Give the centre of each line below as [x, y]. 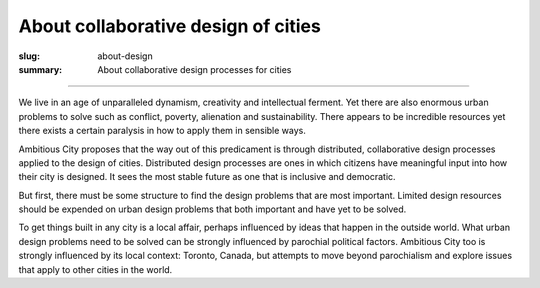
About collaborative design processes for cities [194, 69]
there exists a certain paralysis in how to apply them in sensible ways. [162, 131]
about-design [125, 56]
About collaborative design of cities [170, 26]
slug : [29, 56]
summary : [40, 69]
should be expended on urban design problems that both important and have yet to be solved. [212, 209]
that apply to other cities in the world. [95, 269]
